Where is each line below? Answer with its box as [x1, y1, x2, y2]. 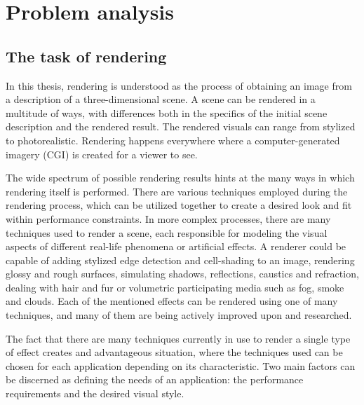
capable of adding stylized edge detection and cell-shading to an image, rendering [6, 252, 355, 267]
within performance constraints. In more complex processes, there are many [6, 211, 331, 226]
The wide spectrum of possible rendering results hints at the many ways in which [6, 170, 355, 185]
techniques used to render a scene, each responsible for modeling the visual [6, 225, 328, 240]
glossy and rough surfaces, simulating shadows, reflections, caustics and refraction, [6, 266, 359, 281]
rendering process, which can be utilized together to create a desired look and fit [6, 198, 352, 212]
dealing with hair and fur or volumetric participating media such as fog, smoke [6, 280, 344, 294]
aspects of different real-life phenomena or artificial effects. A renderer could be [6, 239, 346, 254]
